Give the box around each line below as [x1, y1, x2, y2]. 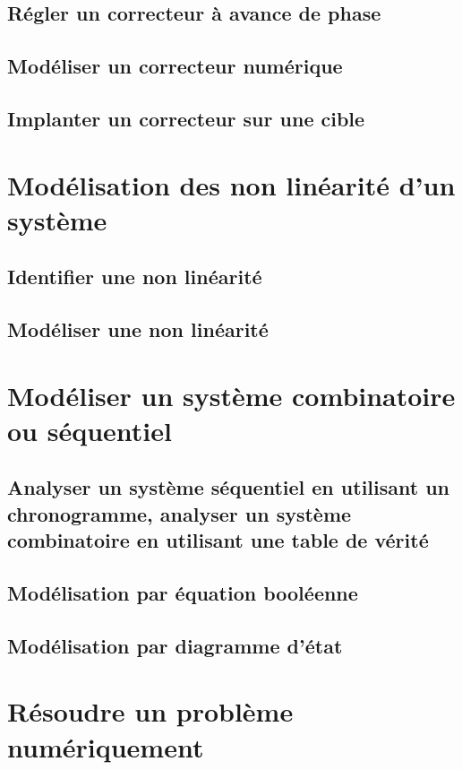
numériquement [7, 728, 204, 765]
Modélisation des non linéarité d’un [7, 166, 456, 203]
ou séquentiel [7, 411, 172, 448]
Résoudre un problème [7, 693, 294, 730]
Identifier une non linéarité [7, 263, 262, 290]
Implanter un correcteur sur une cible [7, 104, 365, 132]
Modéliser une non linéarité [7, 316, 269, 343]
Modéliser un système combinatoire [7, 376, 456, 413]
